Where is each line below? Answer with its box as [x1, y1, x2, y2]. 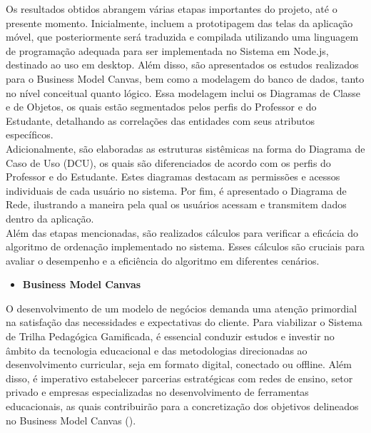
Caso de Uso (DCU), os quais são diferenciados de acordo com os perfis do [6, 155, 331, 170]
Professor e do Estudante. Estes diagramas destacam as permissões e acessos [6, 169, 340, 184]
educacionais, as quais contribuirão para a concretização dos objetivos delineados [6, 399, 359, 414]
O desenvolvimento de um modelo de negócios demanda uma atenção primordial [6, 300, 357, 315]
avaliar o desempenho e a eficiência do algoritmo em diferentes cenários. [6, 253, 320, 268]
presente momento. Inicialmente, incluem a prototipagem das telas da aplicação [6, 15, 353, 30]
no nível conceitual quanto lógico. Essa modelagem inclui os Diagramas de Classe [6, 85, 361, 100]
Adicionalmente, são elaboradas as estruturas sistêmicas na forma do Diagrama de [6, 141, 365, 156]
